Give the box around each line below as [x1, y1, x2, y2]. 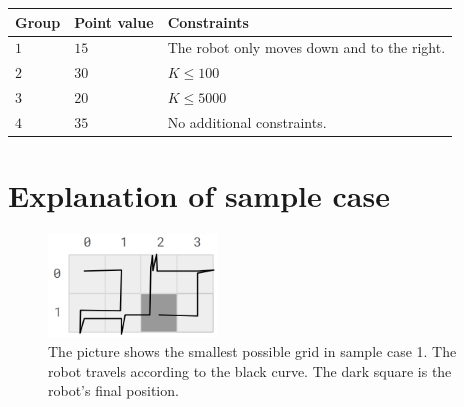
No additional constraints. [167, 111, 327, 132]
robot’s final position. [48, 380, 179, 401]
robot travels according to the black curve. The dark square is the [48, 360, 452, 381]
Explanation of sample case [8, 175, 390, 216]
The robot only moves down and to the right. [167, 37, 446, 58]
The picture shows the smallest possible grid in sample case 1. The [48, 340, 457, 361]
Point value [74, 11, 154, 32]
